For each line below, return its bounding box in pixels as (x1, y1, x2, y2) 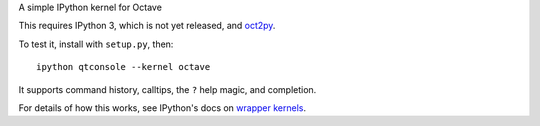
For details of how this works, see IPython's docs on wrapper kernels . (18, 101, 307, 114)
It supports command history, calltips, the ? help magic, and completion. (18, 83, 317, 95)
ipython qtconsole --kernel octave (36, 61, 211, 73)
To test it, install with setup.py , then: (18, 38, 174, 50)
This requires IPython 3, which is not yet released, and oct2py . (18, 20, 276, 32)
